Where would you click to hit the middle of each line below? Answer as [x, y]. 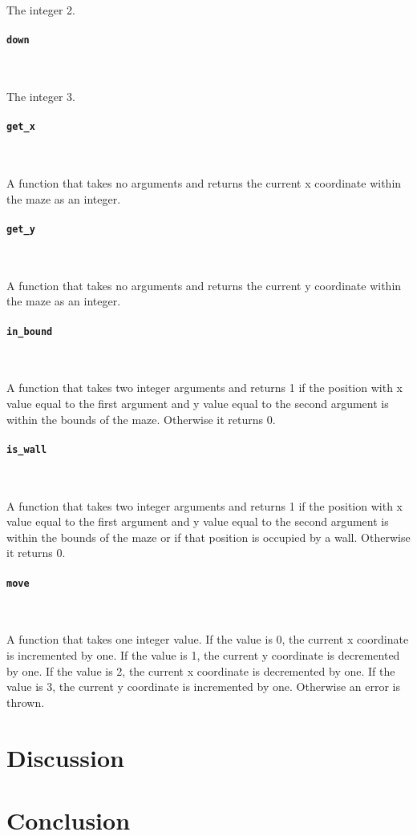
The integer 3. [41, 97]
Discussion [65, 757]
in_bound [30, 331]
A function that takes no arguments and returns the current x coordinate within [204, 183]
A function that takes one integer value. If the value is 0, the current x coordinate [208, 639]
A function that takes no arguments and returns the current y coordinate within [204, 285]
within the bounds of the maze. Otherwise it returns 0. [141, 419]
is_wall [27, 449]
